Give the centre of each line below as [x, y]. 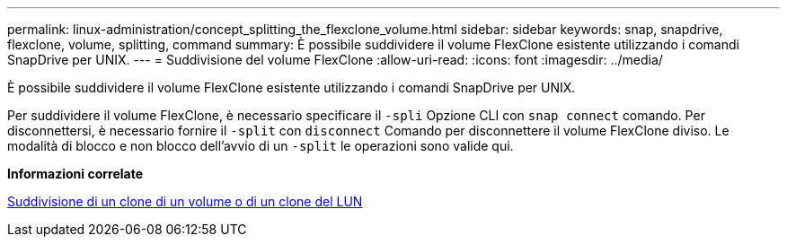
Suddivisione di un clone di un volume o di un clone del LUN [185, 201]
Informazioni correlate [75, 174]
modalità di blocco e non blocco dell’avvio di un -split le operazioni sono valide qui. [261, 146]
